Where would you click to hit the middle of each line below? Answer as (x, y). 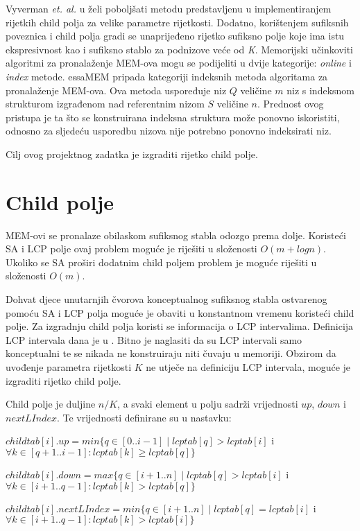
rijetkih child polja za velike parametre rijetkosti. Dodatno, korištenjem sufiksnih (177, 22)
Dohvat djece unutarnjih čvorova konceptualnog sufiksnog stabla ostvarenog (166, 299)
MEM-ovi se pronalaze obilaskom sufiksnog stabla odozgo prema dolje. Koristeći (176, 235)
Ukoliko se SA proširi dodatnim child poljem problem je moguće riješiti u (161, 262)
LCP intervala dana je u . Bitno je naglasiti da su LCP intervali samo (154, 339)
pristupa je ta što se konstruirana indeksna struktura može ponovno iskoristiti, (173, 117)
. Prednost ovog (291, 104)
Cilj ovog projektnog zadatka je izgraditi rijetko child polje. (132, 154)
